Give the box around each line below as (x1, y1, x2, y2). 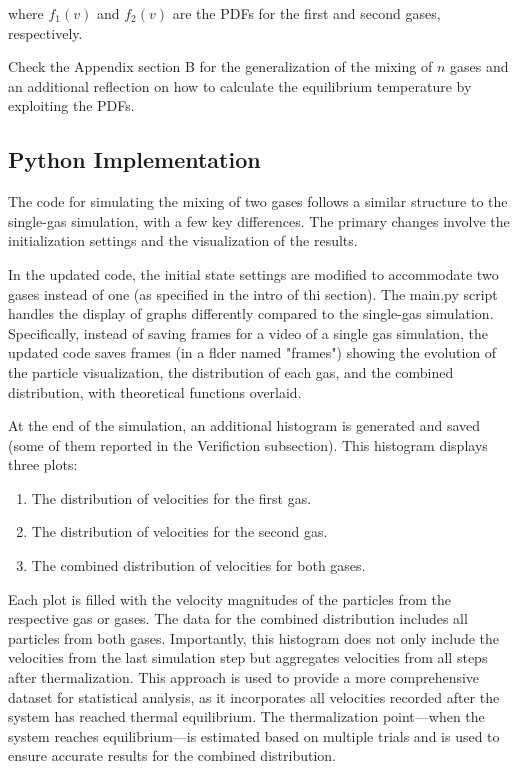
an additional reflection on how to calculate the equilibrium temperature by (8, 75, 472, 96)
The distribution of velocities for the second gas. (31, 521, 328, 542)
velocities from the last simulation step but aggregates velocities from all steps (8, 647, 488, 668)
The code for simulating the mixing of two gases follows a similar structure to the (8, 191, 508, 212)
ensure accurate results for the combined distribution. (8, 745, 336, 766)
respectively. (8, 22, 83, 43)
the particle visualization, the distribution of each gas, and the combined (8, 361, 454, 382)
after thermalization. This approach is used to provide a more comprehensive (8, 667, 480, 688)
